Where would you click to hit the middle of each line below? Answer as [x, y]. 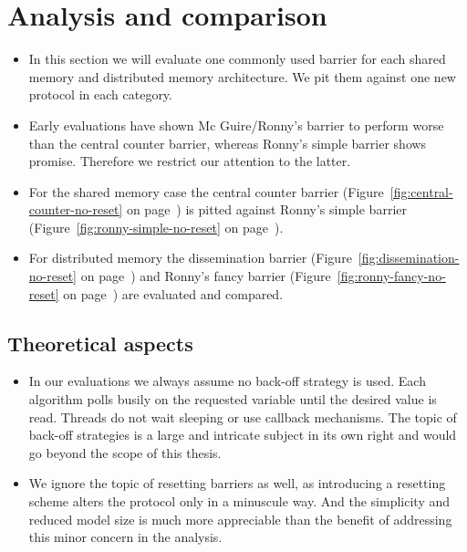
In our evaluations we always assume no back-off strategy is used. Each [227, 381]
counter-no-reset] [76, 209]
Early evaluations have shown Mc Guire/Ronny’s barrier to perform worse [236, 125]
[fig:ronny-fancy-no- [391, 276]
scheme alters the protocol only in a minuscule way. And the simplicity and [239, 501]
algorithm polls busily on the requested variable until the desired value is [233, 399]
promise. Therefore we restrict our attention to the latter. [190, 161]
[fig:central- [421, 191]
